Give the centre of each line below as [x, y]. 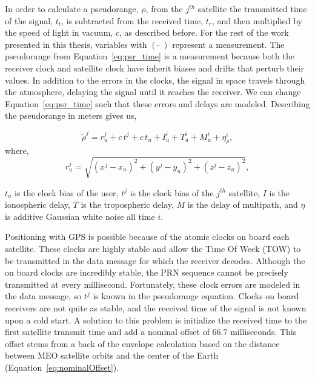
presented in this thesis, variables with [76, 44]
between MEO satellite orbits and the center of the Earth [112, 355]
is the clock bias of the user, [67, 192]
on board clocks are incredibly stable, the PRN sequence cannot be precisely [147, 272]
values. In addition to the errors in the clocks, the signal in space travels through [155, 80]
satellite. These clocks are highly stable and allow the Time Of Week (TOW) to [153, 248]
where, [17, 151]
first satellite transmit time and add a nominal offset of [107, 332]
